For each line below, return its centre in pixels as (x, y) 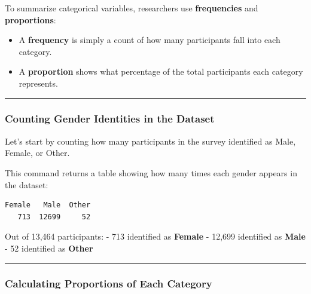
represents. (38, 83)
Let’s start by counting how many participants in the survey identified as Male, (150, 141)
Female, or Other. (37, 153)
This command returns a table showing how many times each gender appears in (151, 172)
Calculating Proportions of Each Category (109, 284)
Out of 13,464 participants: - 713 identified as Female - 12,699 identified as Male (155, 236)
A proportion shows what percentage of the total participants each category (161, 71)
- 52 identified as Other (49, 248)
